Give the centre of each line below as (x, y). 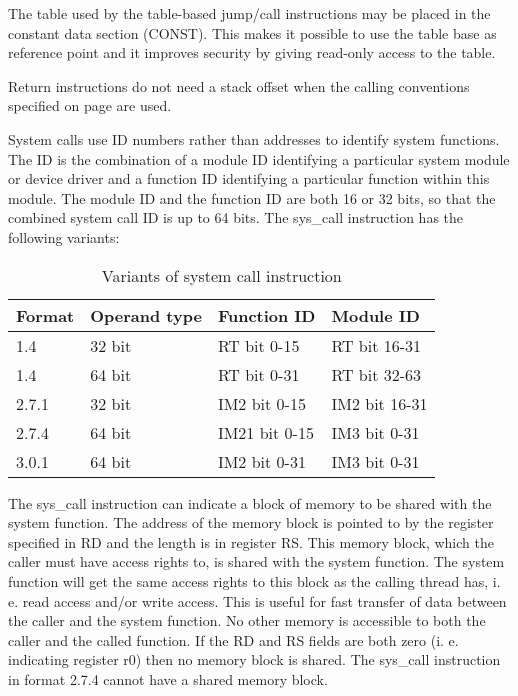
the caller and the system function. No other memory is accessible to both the (247, 620)
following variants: (64, 236)
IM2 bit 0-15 (261, 403)
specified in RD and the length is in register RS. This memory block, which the (251, 541)
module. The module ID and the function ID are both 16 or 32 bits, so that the (252, 197)
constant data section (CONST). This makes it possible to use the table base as (252, 32)
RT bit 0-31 (258, 374)
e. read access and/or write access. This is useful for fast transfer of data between (257, 600)
